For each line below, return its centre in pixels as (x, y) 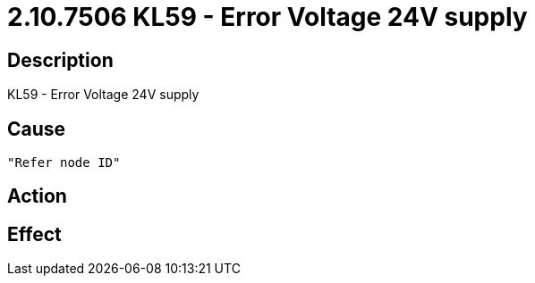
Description (60, 60)
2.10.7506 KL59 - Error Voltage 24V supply (267, 17)
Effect (34, 234)
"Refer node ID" (64, 163)
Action (37, 196)
